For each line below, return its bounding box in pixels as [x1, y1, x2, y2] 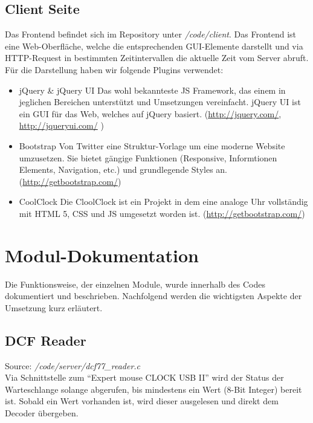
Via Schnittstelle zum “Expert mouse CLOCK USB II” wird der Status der [5, 371, 284, 384]
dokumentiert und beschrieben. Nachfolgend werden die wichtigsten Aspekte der [5, 289, 302, 302]
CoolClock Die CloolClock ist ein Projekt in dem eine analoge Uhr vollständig [19, 195, 308, 208]
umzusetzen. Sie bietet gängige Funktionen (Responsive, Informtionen [19, 151, 277, 164]
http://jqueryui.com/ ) [19, 119, 104, 132]
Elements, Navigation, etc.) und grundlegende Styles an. [19, 163, 227, 176]
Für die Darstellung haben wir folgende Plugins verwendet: [5, 63, 224, 76]
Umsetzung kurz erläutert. [5, 301, 103, 314]
